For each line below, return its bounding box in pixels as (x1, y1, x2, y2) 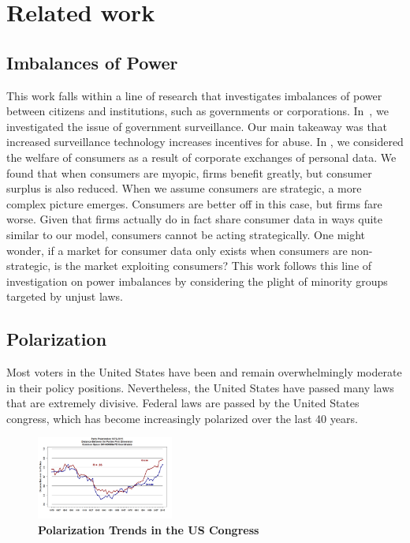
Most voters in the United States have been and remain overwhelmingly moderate (6, 364, 402, 380)
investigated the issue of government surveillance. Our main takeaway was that (6, 118, 388, 134)
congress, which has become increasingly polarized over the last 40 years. (6, 410, 358, 426)
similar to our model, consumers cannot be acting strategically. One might (6, 226, 366, 242)
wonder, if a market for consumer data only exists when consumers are (6, 242, 348, 258)
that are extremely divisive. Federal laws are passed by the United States (6, 395, 360, 411)
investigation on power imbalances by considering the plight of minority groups (6, 272, 388, 289)
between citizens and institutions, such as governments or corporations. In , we (6, 103, 389, 119)
